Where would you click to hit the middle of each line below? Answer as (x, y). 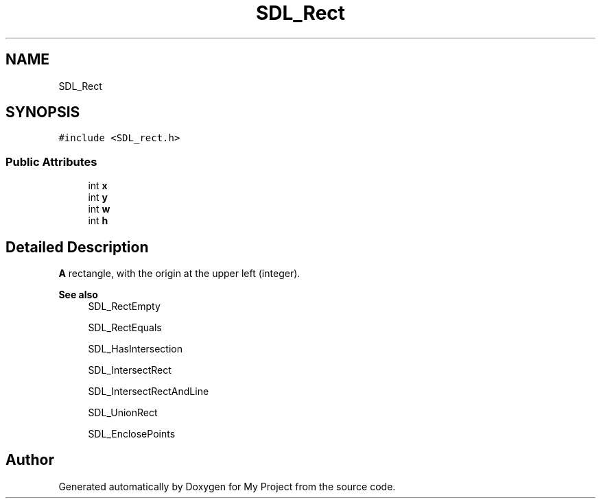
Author (30, 460)
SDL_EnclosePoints (132, 434)
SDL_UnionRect (123, 413)
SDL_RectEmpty (124, 307)
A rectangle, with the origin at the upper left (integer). (179, 274)
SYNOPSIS (43, 112)
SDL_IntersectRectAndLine (149, 392)
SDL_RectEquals (125, 328)
